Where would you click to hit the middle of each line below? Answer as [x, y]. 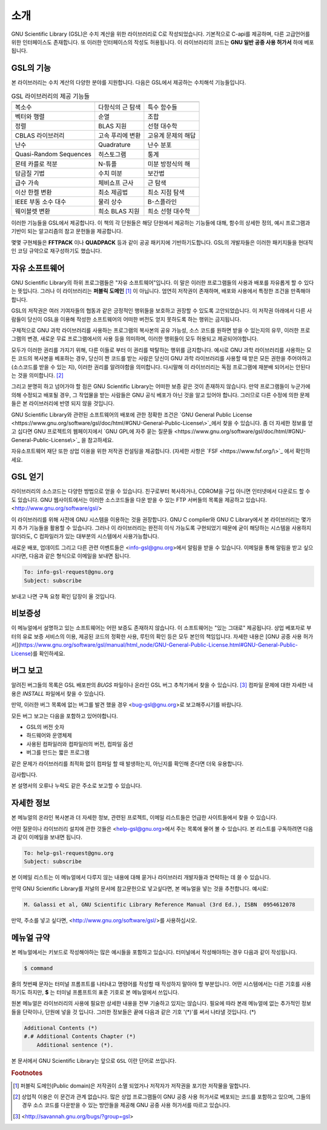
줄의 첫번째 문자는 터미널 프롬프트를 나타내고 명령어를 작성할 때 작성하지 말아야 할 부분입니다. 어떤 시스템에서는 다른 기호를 [156, 983]
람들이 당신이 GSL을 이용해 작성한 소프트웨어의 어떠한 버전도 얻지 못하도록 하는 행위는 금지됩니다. [126, 319]
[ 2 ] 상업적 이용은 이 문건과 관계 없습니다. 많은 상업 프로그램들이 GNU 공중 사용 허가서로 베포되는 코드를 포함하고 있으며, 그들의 [162, 1097]
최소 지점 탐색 [166, 192]
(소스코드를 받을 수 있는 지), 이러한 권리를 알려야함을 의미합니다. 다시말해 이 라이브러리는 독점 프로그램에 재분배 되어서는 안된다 [161, 367]
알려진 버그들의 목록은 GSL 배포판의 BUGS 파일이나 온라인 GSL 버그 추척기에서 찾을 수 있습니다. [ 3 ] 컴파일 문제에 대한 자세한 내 [162, 685]
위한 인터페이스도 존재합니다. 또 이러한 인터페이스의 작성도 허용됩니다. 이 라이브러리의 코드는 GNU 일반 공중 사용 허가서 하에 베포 [163, 42]
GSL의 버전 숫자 [45, 727]
